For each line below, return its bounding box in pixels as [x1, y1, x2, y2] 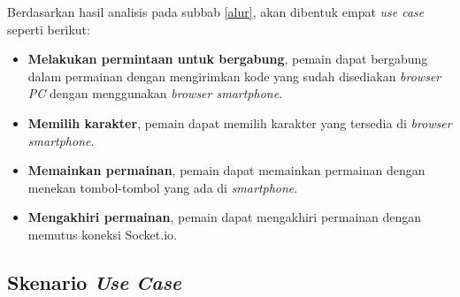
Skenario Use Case [7, 268, 182, 295]
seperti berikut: [7, 19, 90, 38]
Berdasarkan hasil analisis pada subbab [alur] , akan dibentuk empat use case [7, 3, 425, 20]
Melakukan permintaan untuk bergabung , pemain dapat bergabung [27, 49, 428, 68]
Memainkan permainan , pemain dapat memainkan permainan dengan [27, 161, 425, 179]
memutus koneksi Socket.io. [27, 225, 177, 243]
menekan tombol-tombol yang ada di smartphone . [27, 178, 298, 196]
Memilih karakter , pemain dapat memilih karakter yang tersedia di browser [27, 113, 452, 132]
